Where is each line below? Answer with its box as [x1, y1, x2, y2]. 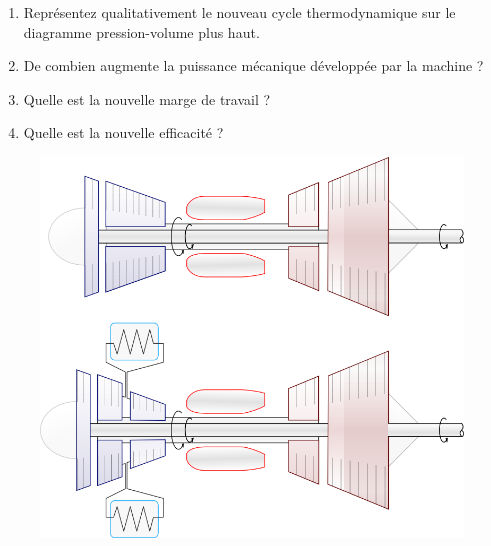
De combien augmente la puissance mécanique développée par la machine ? [23, 55, 484, 76]
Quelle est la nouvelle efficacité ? [23, 122, 224, 143]
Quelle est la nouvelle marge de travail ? [23, 88, 271, 109]
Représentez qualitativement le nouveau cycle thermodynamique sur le [23, 2, 456, 22]
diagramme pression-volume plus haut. [23, 21, 260, 42]
